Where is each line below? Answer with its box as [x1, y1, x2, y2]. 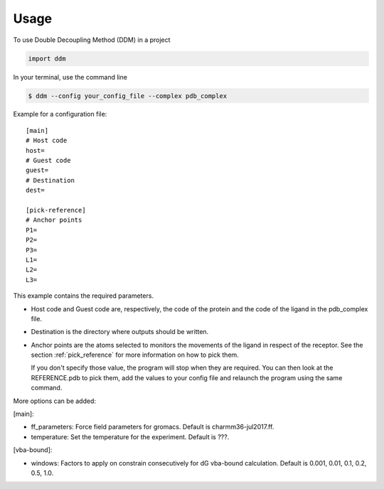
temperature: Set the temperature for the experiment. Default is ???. [31, 432, 230, 441]
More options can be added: [13, 397, 96, 405]
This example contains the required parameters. [13, 291, 154, 300]
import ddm [28, 54, 66, 63]
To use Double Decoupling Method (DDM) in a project [13, 36, 171, 44]
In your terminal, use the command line [13, 72, 128, 81]
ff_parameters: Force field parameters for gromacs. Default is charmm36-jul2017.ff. [31, 423, 274, 431]
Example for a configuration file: [13, 110, 107, 119]
